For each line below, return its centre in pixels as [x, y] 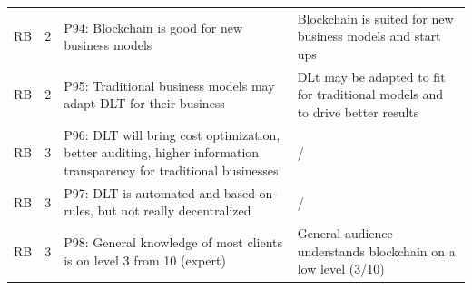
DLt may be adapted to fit [371, 76]
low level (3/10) [341, 269]
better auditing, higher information [162, 152]
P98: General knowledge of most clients [173, 242]
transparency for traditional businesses [171, 170]
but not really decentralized [174, 210]
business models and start [369, 36]
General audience [345, 233]
